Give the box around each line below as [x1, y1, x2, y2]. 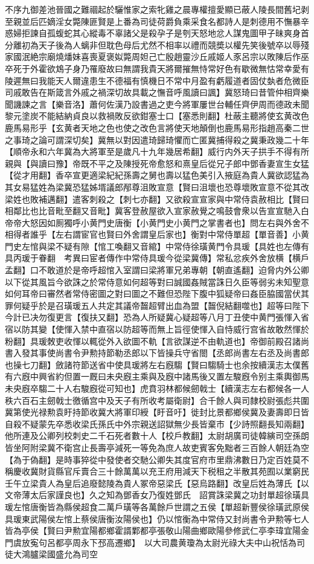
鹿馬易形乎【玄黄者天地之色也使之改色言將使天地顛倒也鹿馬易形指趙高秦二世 [5, 121, 309, 134]
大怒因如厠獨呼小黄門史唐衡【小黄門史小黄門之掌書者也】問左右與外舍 [21, 216, 301, 229]
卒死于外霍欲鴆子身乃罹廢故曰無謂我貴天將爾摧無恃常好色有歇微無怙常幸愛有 [5, 62, 309, 74]
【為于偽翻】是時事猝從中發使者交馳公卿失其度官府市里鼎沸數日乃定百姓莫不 [5, 453, 309, 465]
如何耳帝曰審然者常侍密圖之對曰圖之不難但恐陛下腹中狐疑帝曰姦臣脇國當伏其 [5, 287, 309, 300]
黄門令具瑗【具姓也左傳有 [207, 239, 309, 252]
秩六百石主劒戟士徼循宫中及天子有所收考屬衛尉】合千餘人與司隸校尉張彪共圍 [5, 394, 309, 406]
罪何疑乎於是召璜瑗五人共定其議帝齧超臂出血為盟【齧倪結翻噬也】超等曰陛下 [5, 299, 309, 311]
